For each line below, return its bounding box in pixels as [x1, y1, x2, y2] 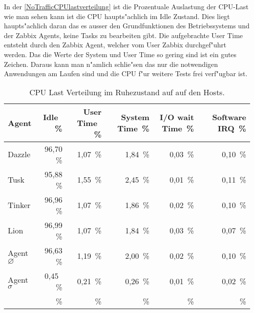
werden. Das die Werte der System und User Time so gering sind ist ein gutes [4, 49, 237, 59]
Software [212, 111, 246, 123]
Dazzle [8, 148, 30, 160]
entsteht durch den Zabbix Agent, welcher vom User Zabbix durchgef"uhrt [4, 40, 227, 50]
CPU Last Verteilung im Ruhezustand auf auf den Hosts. [29, 86, 225, 98]
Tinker [8, 199, 31, 211]
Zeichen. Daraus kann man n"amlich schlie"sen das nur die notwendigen [4, 59, 218, 69]
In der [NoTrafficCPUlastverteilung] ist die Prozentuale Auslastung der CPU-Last [4, 1, 249, 11]
